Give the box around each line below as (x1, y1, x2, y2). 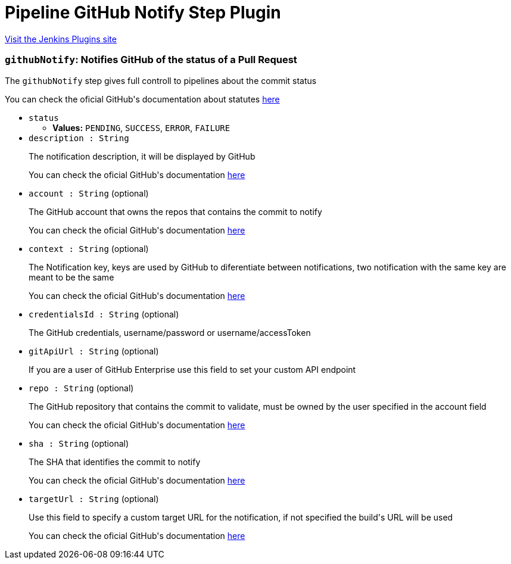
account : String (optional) (29, 188, 149, 198)
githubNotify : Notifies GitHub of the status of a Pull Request (5, 54, 297, 66)
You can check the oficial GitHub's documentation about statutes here (5, 94, 280, 104)
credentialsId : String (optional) (29, 309, 179, 319)
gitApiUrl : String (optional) (29, 345, 159, 356)
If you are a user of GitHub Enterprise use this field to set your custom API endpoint (29, 364, 356, 375)
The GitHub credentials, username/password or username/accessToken (29, 327, 311, 338)
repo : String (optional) (29, 382, 134, 393)
